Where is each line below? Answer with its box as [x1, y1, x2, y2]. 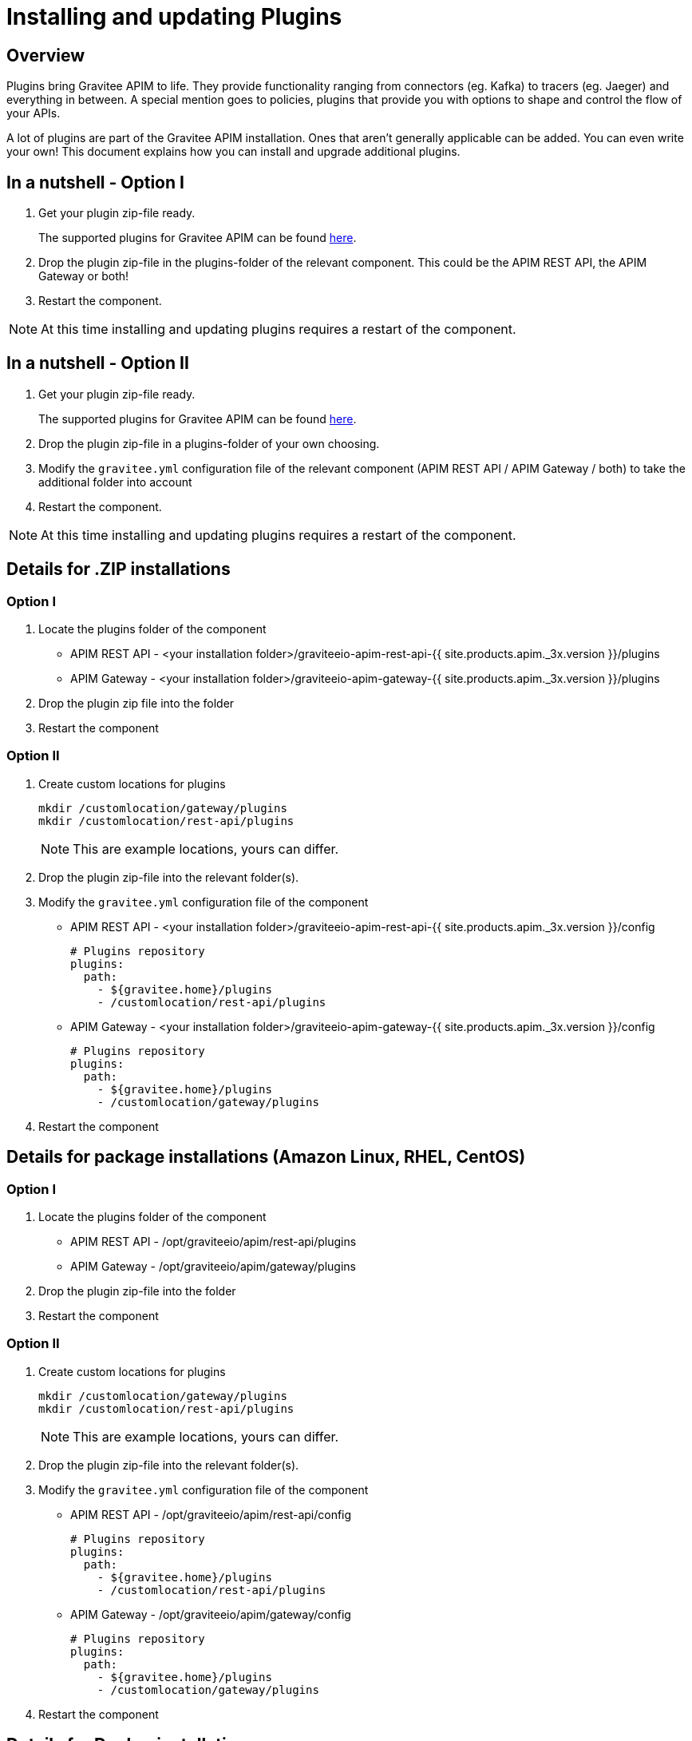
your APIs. [6, 106, 61, 121]
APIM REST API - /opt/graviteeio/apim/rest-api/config [70, 1507, 352, 1521]
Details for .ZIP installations [6, 559, 231, 580]
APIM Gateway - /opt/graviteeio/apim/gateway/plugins [70, 1259, 356, 1274]
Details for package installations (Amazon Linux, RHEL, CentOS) [6, 1147, 526, 1168]
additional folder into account [38, 474, 192, 489]
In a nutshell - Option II [6, 353, 189, 374]
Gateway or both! [38, 269, 129, 284]
